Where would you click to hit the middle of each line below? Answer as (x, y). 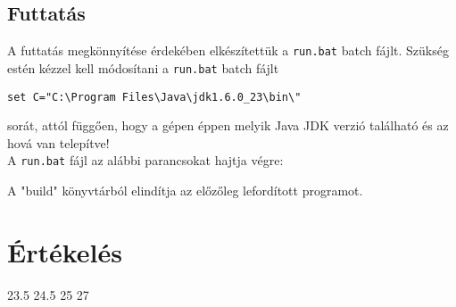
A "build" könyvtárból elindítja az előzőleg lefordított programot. (185, 191)
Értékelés (65, 251)
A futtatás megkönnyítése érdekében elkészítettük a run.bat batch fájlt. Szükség (228, 50)
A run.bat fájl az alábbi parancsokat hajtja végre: (145, 160)
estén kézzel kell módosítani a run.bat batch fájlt (143, 67)
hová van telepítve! (58, 142)
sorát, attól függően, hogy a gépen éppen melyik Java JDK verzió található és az (228, 125)
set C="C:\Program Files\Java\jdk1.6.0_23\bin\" (154, 97)
